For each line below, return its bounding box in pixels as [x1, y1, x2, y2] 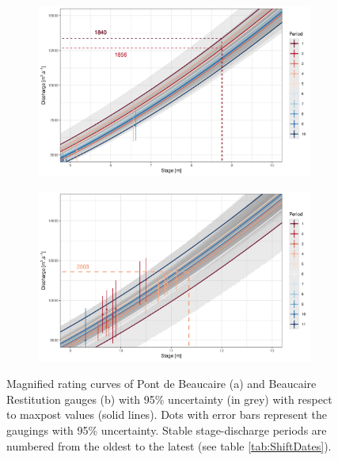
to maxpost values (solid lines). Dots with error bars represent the [6, 406, 328, 423]
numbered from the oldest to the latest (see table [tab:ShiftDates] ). [6, 437, 332, 454]
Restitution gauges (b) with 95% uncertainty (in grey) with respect [6, 390, 332, 407]
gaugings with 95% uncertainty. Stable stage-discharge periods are [6, 421, 327, 438]
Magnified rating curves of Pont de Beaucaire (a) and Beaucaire [6, 375, 317, 392]
